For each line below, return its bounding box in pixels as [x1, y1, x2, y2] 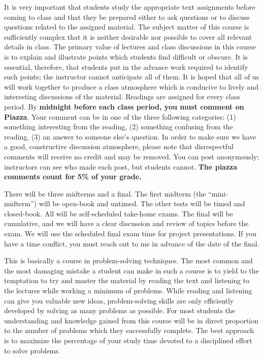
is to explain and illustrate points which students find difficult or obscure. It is [4, 51, 248, 62]
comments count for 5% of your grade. [4, 171, 142, 182]
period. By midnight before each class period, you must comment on [4, 101, 244, 112]
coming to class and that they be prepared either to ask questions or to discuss [4, 11, 250, 22]
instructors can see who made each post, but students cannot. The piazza [4, 161, 238, 172]
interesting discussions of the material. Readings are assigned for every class [4, 91, 240, 102]
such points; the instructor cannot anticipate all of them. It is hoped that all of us [4, 71, 259, 82]
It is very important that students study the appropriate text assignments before [4, 2, 255, 12]
